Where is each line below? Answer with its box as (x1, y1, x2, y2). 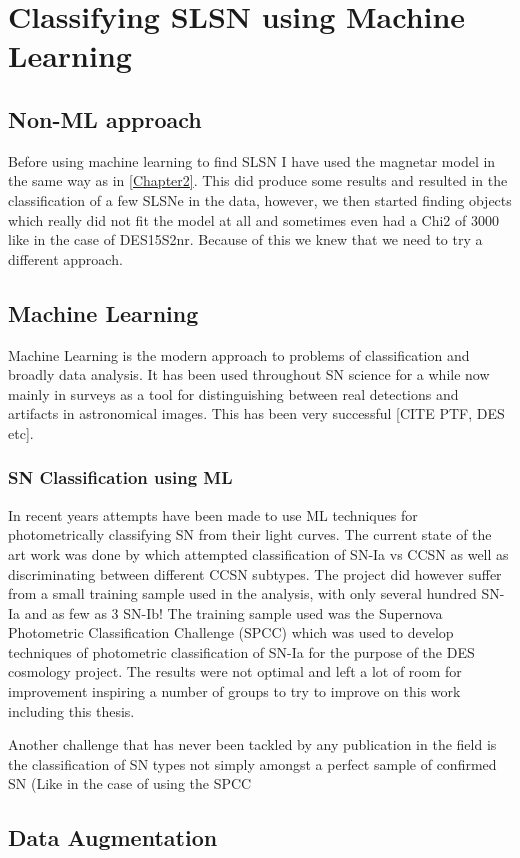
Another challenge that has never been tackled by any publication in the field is (8, 734, 497, 755)
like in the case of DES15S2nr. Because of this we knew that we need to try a (8, 229, 483, 250)
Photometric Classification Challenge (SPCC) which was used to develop (8, 622, 454, 643)
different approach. (8, 248, 123, 269)
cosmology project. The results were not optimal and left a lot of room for (8, 661, 462, 682)
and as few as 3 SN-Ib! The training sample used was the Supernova (24, 602, 443, 623)
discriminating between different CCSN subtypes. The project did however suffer (8, 563, 502, 584)
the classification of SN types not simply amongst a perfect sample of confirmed (8, 753, 497, 774)
